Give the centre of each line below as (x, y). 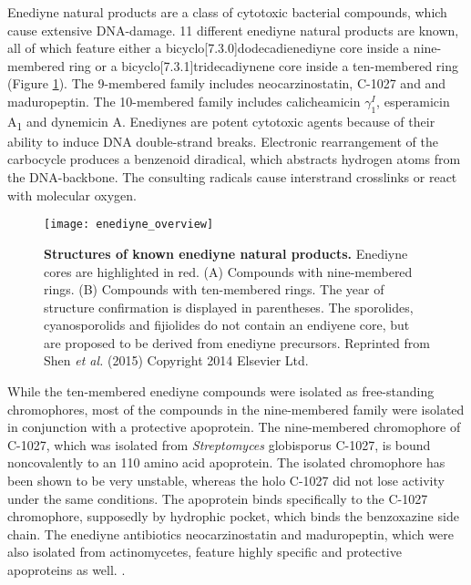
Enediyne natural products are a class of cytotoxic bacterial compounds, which (227, 12)
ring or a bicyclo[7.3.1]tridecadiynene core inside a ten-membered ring (264, 65)
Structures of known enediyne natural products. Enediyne (226, 253)
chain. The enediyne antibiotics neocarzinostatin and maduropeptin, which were (230, 534)
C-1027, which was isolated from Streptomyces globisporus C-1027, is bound (219, 444)
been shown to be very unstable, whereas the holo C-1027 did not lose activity (226, 481)
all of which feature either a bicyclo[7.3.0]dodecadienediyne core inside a (209, 48)
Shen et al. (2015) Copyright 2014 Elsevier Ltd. (176, 360)
